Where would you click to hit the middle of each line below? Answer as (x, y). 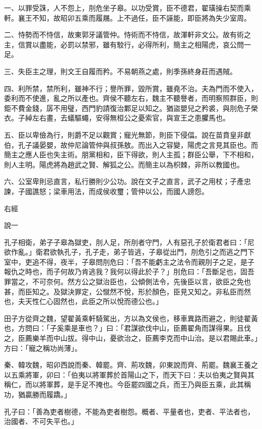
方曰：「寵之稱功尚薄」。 (43, 348)
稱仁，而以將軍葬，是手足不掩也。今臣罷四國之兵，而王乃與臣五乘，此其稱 (127, 384)
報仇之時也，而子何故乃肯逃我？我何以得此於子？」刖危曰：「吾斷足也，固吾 (129, 271)
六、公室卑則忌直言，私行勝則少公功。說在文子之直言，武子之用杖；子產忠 (127, 181)
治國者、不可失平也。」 (41, 421)
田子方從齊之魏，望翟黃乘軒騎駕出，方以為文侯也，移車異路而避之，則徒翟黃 (131, 318)
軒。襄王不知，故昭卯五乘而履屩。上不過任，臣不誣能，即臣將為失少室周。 (127, 17)
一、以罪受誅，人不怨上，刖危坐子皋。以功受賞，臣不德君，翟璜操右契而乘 (127, 8)
